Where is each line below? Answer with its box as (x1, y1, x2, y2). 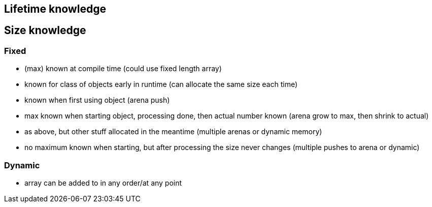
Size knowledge (4, 24, 86, 37)
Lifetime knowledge (4, 3, 106, 15)
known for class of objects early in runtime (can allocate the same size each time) (24, 80, 298, 89)
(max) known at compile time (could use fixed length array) (24, 64, 222, 73)
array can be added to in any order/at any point (24, 178, 182, 187)
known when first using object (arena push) (24, 96, 170, 105)
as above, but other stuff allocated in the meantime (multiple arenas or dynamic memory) (24, 127, 322, 136)
